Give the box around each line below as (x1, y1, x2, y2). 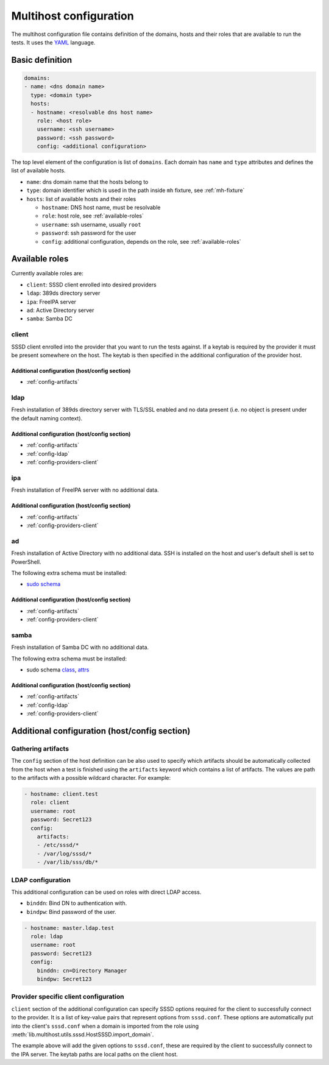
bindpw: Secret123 (37, 975, 92, 983)
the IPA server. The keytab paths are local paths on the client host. (11, 1050, 178, 1058)
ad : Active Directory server (26, 306, 94, 314)
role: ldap (30, 933, 63, 940)
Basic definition (11, 55, 73, 65)
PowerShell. (11, 558, 41, 565)
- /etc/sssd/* (37, 841, 79, 849)
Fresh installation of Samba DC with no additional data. (11, 643, 149, 651)
